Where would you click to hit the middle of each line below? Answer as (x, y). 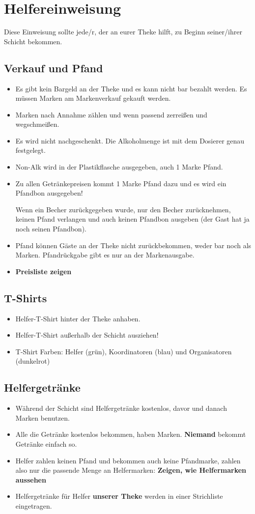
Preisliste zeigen (43, 271)
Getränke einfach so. (46, 443)
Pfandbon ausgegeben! (49, 193)
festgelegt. (30, 150)
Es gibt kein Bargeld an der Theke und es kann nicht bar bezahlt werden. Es (131, 88)
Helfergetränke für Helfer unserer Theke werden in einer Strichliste (119, 496)
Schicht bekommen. (33, 41)
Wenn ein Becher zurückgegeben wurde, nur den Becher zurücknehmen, (123, 209)
